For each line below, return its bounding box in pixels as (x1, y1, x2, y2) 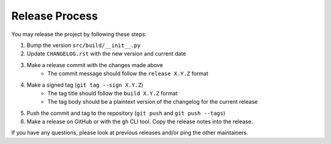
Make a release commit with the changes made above (26, 61, 164, 68)
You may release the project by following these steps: (11, 31, 147, 38)
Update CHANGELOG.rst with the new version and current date (26, 50, 186, 57)
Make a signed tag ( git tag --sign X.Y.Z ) (26, 81, 143, 88)
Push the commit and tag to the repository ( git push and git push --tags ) (26, 109, 226, 117)
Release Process (11, 9, 98, 23)
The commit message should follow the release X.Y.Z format (47, 70, 208, 77)
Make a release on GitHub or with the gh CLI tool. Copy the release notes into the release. (26, 118, 253, 125)
